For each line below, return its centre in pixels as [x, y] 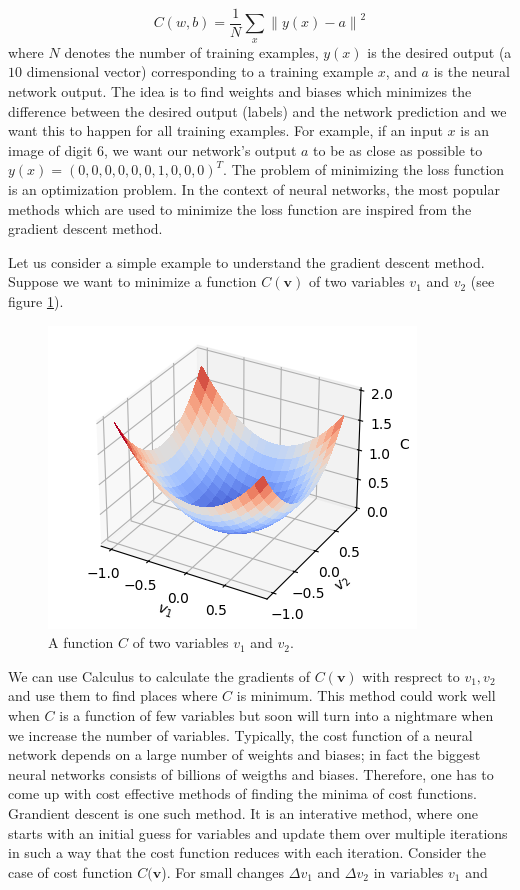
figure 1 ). [36, 300]
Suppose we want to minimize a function [132, 281]
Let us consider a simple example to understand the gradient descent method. [246, 261]
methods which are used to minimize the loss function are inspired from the [240, 208]
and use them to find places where [113, 695]
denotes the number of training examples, [191, 51]
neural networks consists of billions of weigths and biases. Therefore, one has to [251, 773]
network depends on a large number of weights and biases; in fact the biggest [244, 754]
